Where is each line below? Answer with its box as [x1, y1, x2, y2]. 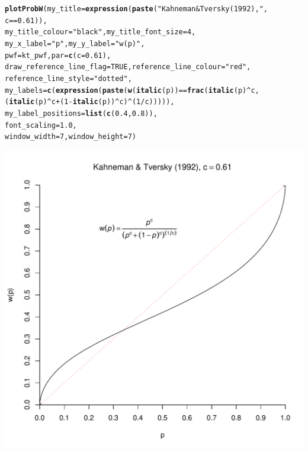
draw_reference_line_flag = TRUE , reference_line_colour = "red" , [5, 63, 251, 72]
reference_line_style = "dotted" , [5, 74, 132, 83]
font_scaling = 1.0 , [5, 121, 77, 130]
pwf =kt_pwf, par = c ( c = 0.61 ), [5, 51, 111, 60]
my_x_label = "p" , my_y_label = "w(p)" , [5, 39, 145, 48]
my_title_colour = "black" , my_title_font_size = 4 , [5, 28, 196, 37]
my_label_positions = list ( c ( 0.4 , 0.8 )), [5, 109, 158, 118]
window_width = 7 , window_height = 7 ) [5, 132, 137, 141]
